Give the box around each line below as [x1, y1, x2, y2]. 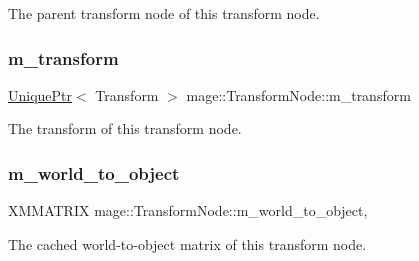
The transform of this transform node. [8, 118, 242, 139]
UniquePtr [8, 84, 73, 105]
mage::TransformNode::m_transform [186, 84, 411, 105]
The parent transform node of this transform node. [8, 3, 320, 23]
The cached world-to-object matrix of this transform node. [8, 233, 367, 254]
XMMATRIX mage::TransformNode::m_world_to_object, [8, 200, 368, 221]
